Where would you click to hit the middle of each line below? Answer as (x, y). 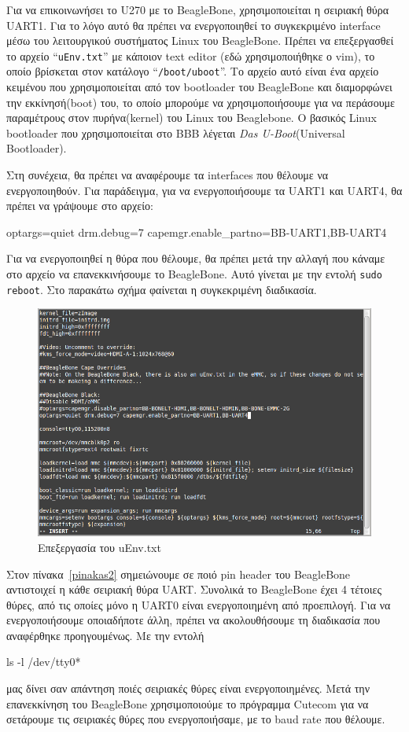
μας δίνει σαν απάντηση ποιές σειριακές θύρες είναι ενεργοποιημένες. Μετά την (188, 688)
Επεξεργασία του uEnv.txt (99, 547)
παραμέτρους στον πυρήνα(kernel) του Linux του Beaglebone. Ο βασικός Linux (192, 118)
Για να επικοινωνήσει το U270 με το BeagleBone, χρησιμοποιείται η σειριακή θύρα (198, 9)
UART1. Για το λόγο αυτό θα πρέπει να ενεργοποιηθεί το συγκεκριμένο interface (193, 25)
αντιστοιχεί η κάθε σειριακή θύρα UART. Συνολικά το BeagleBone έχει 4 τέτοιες (194, 589)
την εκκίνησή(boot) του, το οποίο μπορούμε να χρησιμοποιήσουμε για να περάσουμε (201, 102)
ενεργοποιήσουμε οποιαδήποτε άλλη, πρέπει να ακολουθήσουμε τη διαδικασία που (193, 620)
